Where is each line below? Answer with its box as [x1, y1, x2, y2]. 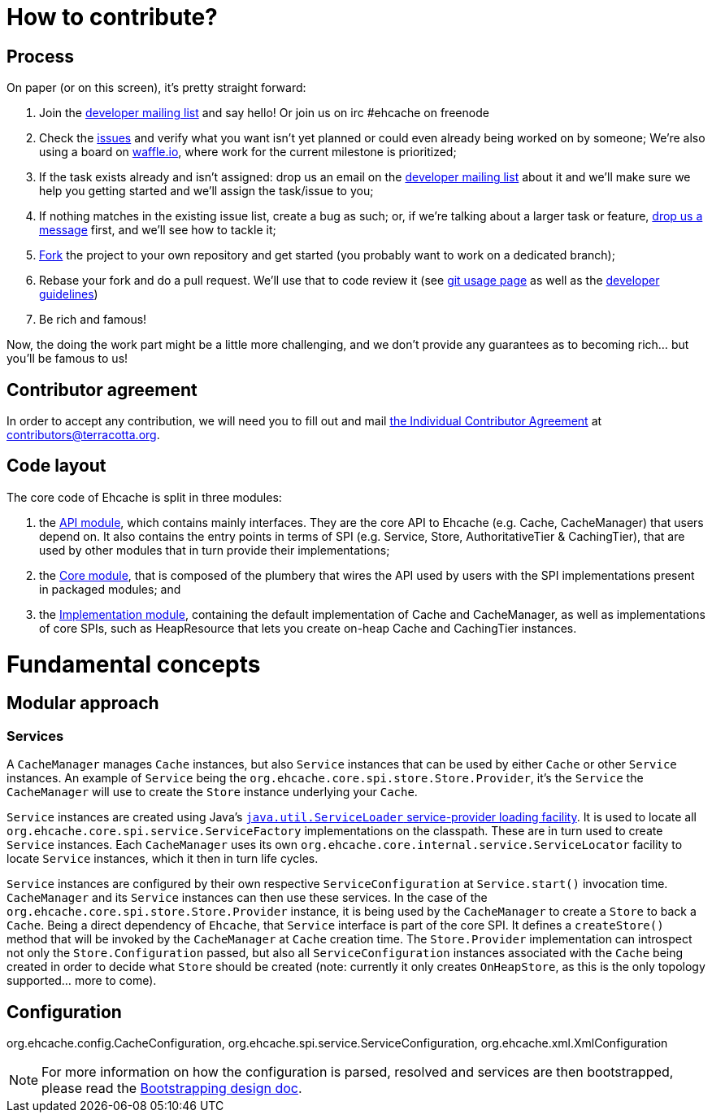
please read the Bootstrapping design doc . [41, 1080, 302, 1096]
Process [7, 46, 74, 67]
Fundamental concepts [7, 650, 261, 678]
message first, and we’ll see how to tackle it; [39, 223, 276, 237]
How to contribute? [7, 3, 218, 31]
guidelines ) [39, 287, 98, 302]
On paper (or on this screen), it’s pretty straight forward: [7, 81, 306, 95]
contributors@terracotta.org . [7, 428, 160, 442]
